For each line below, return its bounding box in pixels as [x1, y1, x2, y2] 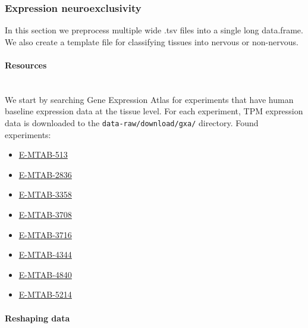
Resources [5, 59, 47, 71]
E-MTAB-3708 [18, 208, 72, 221]
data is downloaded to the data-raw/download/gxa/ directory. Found [5, 116, 259, 129]
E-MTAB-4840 [18, 268, 72, 280]
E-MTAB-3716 [18, 228, 72, 240]
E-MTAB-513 [18, 148, 68, 161]
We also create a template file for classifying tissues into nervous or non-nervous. [5, 35, 298, 48]
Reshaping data [5, 311, 70, 324]
